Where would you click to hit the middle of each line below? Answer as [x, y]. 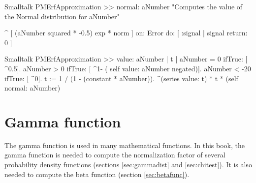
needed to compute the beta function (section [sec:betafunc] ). [97, 174]
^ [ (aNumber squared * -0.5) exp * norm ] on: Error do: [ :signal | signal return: [126, 33]
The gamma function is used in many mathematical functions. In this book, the [125, 145]
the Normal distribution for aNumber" [62, 16]
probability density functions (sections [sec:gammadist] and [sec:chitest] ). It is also [128, 165]
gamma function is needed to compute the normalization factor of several [115, 155]
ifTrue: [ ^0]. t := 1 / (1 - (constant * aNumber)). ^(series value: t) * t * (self [121, 78]
